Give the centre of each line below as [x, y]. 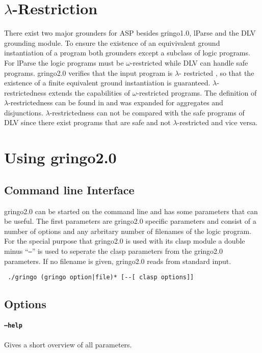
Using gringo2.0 [60, 157]
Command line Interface [69, 189]
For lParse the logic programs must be [64, 62]
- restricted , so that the [217, 72]
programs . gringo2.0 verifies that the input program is [88, 72]
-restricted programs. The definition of [197, 92]
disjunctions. [24, 112]
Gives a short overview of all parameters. [68, 344]
